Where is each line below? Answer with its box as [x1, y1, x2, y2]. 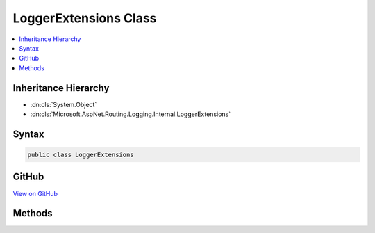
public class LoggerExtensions [27, 151, 135, 159]
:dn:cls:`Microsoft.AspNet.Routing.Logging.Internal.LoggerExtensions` [30, 110, 231, 118]
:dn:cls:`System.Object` [30, 100, 97, 109]
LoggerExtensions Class [12, 10, 157, 26]
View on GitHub [12, 189, 58, 198]
